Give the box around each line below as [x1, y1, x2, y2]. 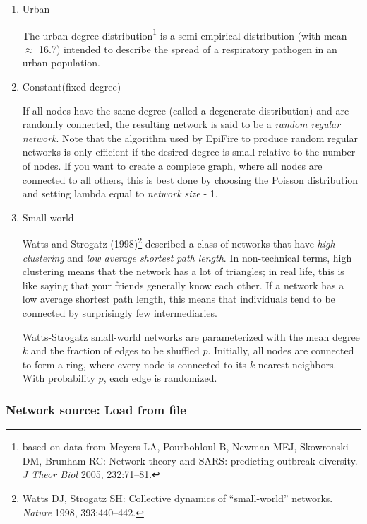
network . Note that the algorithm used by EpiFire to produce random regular [22, 130, 358, 145]
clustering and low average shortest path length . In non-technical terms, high [22, 250, 352, 264]
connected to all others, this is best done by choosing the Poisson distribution [22, 172, 359, 187]
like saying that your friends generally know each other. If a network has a [22, 277, 344, 292]
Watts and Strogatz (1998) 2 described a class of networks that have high [22, 234, 335, 251]
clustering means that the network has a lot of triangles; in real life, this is [22, 264, 344, 279]
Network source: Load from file [6, 400, 186, 418]
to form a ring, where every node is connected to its [22, 356, 247, 371]
